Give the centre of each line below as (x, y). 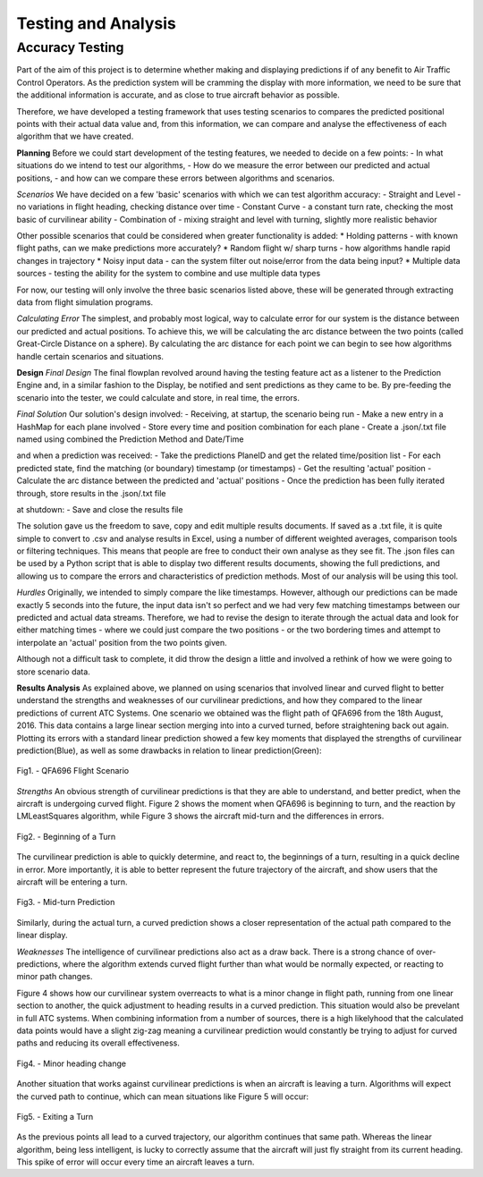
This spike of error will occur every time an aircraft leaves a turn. (136, 1162)
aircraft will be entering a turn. (72, 882)
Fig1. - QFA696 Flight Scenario (73, 771)
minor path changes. (55, 977)
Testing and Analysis (96, 23)
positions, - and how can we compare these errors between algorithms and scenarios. (176, 178)
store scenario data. (54, 672)
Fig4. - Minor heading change (72, 1063)
